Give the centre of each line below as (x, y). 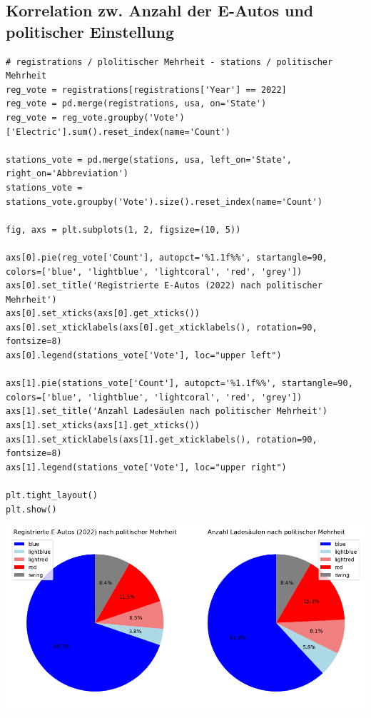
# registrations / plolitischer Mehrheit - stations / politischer (169, 62)
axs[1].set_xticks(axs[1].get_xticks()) (103, 426)
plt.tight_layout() (52, 495)
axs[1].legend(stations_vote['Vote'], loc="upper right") (146, 467)
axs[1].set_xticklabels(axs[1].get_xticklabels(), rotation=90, (162, 439)
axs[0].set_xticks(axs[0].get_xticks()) (103, 314)
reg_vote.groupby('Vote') (123, 117)
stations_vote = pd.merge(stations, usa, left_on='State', (149, 160)
